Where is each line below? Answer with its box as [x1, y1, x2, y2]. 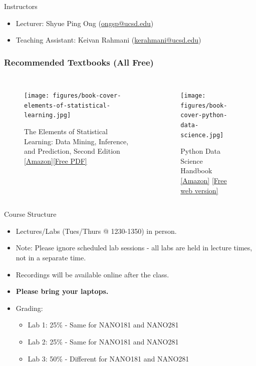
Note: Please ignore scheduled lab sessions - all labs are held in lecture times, [16, 242, 252, 253]
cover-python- [180, 112, 227, 119]
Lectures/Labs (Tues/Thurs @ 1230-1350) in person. [16, 225, 177, 236]
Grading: [16, 302, 43, 313]
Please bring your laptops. [16, 286, 109, 296]
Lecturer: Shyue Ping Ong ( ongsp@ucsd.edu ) [16, 18, 154, 28]
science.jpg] [180, 131, 224, 139]
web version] [180, 185, 218, 195]
